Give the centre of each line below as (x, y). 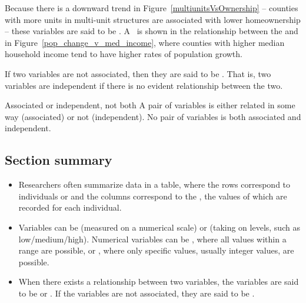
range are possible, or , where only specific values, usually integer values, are (156, 250)
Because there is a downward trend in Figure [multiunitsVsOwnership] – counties (152, 8)
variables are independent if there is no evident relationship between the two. (144, 85)
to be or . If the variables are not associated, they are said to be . (137, 293)
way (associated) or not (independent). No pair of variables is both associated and (153, 116)
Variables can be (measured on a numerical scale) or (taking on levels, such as (159, 227)
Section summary (59, 160)
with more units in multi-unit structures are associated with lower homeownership (153, 19)
